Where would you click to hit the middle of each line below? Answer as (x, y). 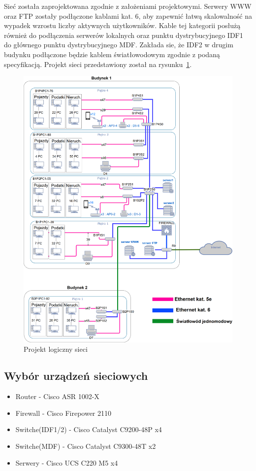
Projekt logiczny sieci (56, 349)
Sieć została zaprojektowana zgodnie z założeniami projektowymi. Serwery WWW (128, 6)
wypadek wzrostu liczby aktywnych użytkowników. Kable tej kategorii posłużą (122, 25)
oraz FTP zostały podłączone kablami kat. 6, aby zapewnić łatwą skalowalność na (128, 16)
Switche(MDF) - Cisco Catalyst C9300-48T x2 (86, 446)
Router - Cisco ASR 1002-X (57, 396)
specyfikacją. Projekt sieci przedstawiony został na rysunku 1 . (98, 64)
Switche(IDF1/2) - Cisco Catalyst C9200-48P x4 (89, 429)
